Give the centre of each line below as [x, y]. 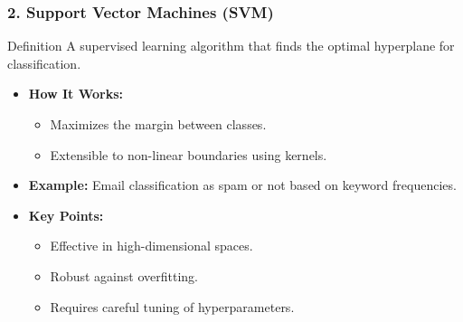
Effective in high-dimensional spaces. [151, 246]
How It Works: [76, 94]
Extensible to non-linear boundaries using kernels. [189, 154]
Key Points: [66, 215]
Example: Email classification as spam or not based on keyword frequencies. [242, 185]
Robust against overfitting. [124, 275]
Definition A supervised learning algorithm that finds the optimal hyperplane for [231, 46]
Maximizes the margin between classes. [158, 124]
